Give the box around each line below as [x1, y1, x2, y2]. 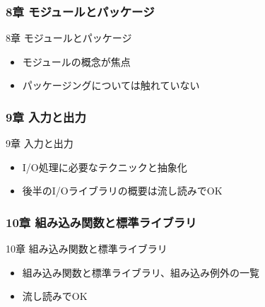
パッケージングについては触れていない [22, 78, 200, 93]
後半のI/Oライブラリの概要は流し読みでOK [22, 183, 223, 198]
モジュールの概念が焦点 [22, 54, 131, 69]
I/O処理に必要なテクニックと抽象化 [22, 159, 187, 174]
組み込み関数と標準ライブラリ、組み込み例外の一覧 [22, 265, 259, 279]
